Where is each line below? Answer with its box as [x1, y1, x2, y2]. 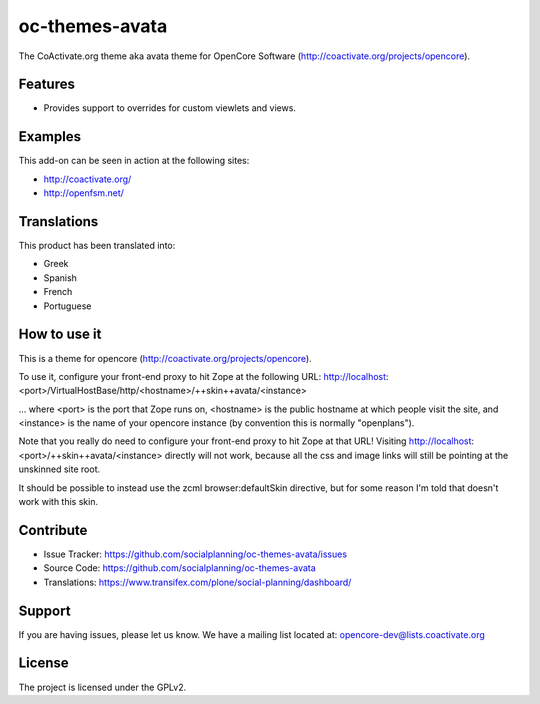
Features [18, 76, 75, 93]
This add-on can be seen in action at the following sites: [18, 155, 250, 167]
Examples [18, 128, 82, 145]
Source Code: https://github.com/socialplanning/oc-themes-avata [43, 562, 317, 574]
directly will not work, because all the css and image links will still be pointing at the [164, 449, 509, 461]
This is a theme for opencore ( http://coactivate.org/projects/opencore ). [18, 352, 312, 364]
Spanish [43, 271, 77, 284]
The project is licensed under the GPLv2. [18, 681, 187, 693]
